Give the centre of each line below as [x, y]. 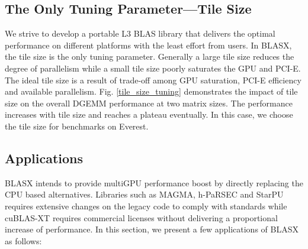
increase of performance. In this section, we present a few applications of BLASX [152, 229]
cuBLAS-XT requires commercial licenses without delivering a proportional [141, 217]
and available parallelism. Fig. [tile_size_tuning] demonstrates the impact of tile [151, 91]
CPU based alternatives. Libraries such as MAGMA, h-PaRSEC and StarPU [144, 194]
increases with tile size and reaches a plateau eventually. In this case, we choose [149, 114]
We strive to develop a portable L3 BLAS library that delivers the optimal [140, 33]
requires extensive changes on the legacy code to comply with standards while [146, 206]
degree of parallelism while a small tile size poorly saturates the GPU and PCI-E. [153, 68]
